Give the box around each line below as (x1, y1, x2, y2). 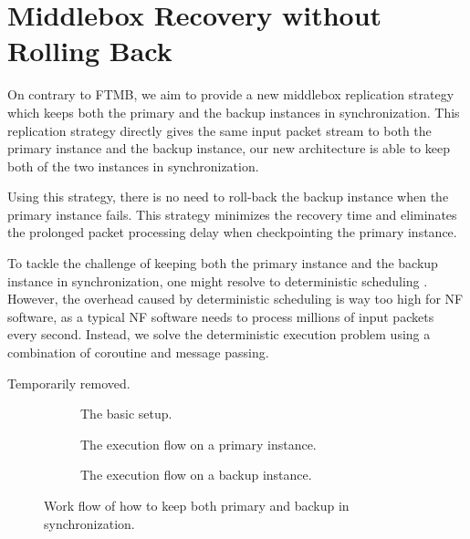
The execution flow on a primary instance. (80, 434, 317, 453)
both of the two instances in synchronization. (7, 156, 259, 175)
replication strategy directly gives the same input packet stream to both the (7, 120, 432, 140)
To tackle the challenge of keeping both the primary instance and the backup (7, 254, 438, 273)
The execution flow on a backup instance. (80, 465, 312, 484)
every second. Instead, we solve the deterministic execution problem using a (7, 325, 431, 344)
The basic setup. (80, 404, 172, 423)
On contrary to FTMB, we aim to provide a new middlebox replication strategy (7, 85, 454, 104)
